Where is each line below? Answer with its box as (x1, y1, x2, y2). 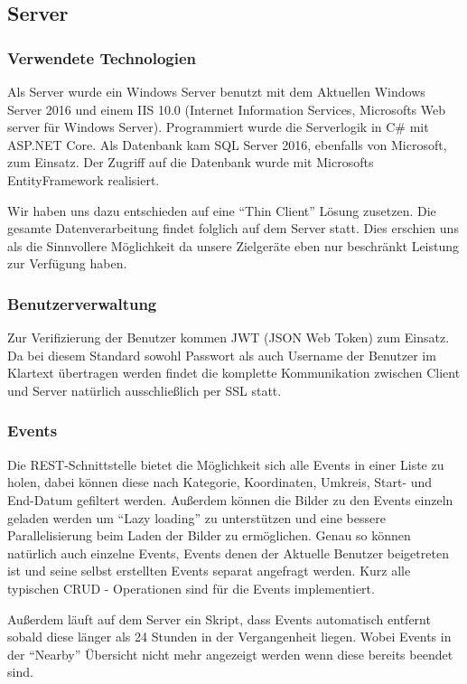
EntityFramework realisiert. (7, 170, 160, 189)
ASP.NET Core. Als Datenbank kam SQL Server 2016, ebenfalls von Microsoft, (7, 135, 447, 154)
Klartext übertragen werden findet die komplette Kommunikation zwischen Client (7, 363, 461, 382)
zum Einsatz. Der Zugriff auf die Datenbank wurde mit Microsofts (7, 153, 374, 172)
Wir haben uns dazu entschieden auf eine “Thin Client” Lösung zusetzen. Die (7, 201, 436, 220)
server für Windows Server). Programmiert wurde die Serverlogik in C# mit (7, 117, 429, 136)
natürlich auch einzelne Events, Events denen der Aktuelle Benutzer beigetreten (7, 543, 449, 562)
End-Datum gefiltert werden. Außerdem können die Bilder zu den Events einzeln (7, 490, 453, 509)
